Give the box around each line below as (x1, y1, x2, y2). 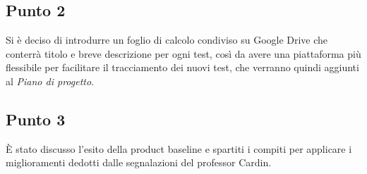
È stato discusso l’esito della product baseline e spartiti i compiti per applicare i (6, 141, 352, 156)
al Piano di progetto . (6, 73, 95, 88)
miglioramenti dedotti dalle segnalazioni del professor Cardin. (6, 155, 272, 170)
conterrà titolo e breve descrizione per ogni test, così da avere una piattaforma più (6, 46, 361, 61)
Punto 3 (6, 108, 66, 130)
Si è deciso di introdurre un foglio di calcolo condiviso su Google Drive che (6, 32, 328, 47)
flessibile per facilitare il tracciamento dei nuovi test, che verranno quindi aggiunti (6, 60, 359, 75)
